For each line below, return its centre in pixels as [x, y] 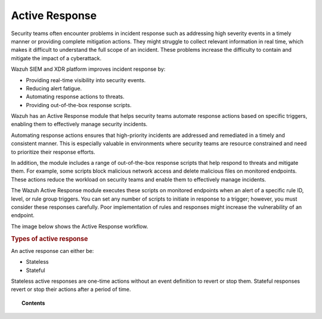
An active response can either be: [52, 251]
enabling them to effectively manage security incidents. [79, 124]
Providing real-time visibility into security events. [86, 80]
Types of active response [49, 239]
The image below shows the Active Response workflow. [80, 226]
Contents [33, 303]
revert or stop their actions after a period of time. [71, 289]
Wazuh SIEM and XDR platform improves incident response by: [88, 69]
